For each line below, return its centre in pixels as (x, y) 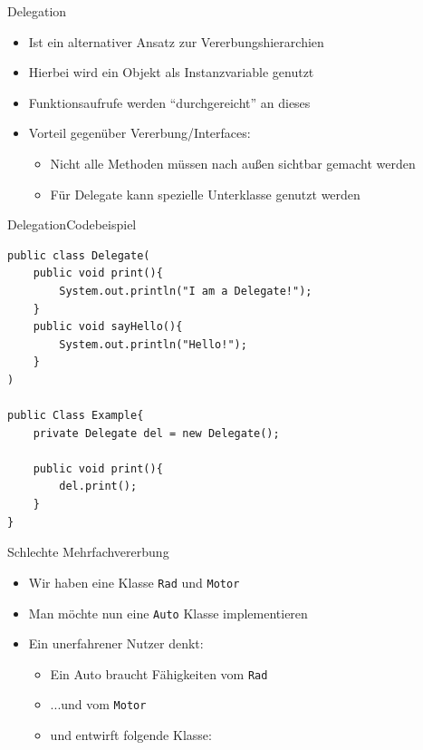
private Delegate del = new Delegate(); (156, 433)
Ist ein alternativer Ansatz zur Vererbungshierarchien (176, 41)
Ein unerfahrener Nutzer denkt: (116, 643)
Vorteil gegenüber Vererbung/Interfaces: (139, 133)
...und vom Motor (98, 704)
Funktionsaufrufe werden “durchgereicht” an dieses (169, 102)
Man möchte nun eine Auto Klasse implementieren (168, 613)
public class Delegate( (79, 255)
